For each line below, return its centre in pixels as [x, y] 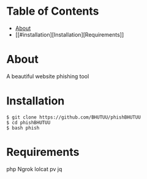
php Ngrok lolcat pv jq [34, 169]
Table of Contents [53, 11]
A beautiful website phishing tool [48, 76]
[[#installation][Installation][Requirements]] [70, 34]
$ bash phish [23, 128]
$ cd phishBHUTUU [28, 122]
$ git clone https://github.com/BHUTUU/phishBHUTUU [73, 117]
